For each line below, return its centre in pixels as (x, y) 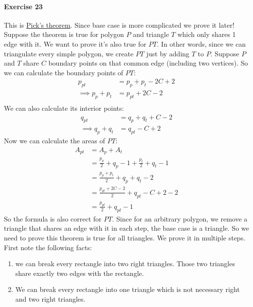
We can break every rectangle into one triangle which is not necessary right (127, 289)
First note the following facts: (48, 247)
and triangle (151, 34)
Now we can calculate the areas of (54, 141)
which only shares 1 (207, 34)
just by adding (168, 53)
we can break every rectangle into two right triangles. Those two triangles (125, 264)
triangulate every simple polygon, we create (69, 53)
